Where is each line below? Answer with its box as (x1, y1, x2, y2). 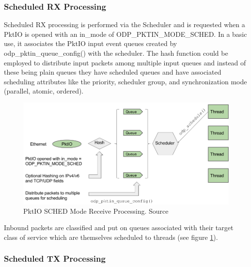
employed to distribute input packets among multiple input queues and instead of (4, 57, 246, 67)
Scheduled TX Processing (4, 252, 106, 265)
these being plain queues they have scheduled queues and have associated (4, 67, 221, 77)
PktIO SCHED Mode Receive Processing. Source (23, 206, 169, 216)
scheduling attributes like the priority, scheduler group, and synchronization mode (4, 76, 247, 86)
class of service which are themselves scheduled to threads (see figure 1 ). (4, 232, 218, 242)
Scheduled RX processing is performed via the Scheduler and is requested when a (4, 19, 245, 30)
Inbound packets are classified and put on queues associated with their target (4, 222, 234, 233)
